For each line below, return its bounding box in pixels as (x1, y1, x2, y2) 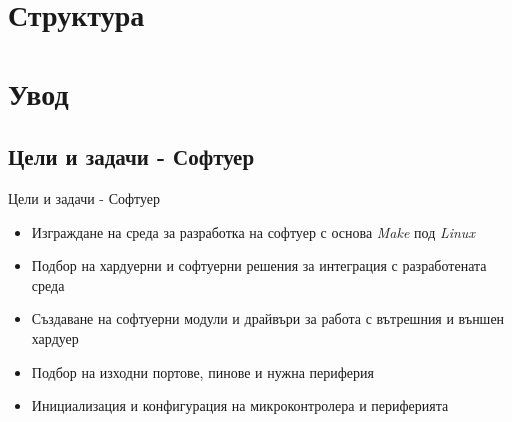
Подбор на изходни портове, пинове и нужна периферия (31, 361, 374, 382)
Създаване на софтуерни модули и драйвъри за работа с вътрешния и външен (31, 308, 505, 329)
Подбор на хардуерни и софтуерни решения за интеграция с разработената (31, 255, 487, 276)
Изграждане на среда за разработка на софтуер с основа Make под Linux (31, 221, 475, 242)
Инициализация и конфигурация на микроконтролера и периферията (31, 395, 449, 416)
